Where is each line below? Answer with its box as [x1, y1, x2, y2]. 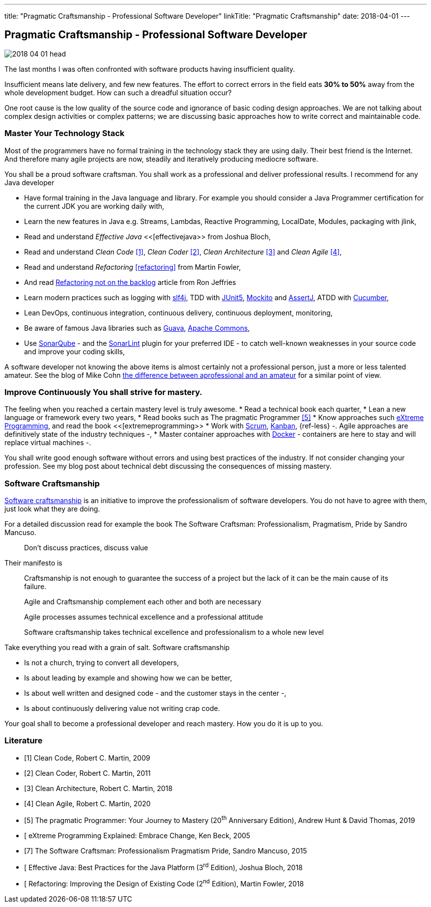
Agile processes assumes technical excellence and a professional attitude [24, 613, 263, 622]
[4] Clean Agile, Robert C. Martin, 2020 [24, 799, 151, 808]
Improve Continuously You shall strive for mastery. [4, 387, 202, 397]
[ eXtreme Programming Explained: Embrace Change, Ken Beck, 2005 [24, 831, 251, 840]
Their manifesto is [4, 559, 62, 567]
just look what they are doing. [4, 505, 100, 513]
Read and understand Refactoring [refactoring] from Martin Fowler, [24, 262, 241, 271]
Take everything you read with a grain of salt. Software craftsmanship [4, 643, 230, 652]
